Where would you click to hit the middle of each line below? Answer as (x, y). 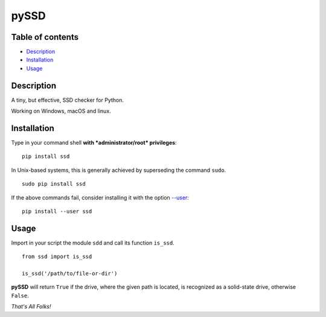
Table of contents (45, 37)
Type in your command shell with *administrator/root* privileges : (94, 143)
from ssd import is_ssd (57, 257)
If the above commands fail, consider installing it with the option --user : (100, 197)
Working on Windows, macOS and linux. (61, 111)
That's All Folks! (31, 307)
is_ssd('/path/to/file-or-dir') (70, 274)
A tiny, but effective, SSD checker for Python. (67, 100)
